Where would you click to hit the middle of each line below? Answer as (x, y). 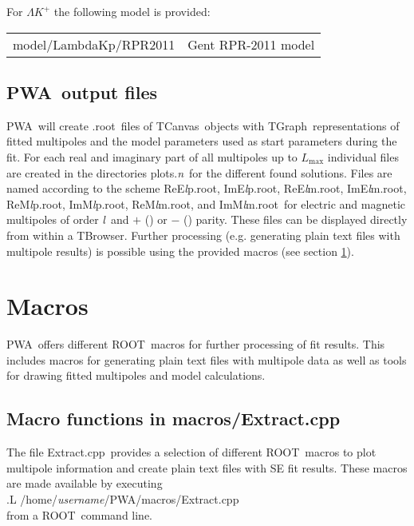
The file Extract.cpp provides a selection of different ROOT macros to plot (191, 452)
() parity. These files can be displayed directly (296, 219)
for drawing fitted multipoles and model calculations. (136, 375)
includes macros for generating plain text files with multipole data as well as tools (207, 359)
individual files (363, 156)
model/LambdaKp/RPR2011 (94, 44)
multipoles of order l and (68, 219)
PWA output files (82, 92)
